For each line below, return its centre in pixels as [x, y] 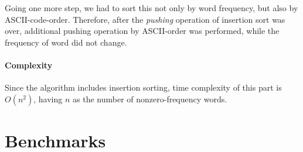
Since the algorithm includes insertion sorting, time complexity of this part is [143, 87]
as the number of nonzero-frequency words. [150, 99]
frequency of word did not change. [66, 42]
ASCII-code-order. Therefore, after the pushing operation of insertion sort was [145, 19]
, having [48, 99]
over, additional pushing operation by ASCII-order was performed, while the [142, 31]
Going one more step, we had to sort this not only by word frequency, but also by [151, 8]
